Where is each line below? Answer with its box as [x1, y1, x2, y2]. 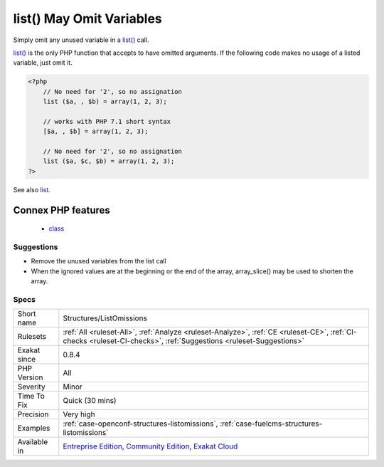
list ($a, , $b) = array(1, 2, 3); [43, 98, 167, 106]
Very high [63, 409, 95, 419]
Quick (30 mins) [63, 396, 117, 406]
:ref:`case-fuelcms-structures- [219, 419, 323, 429]
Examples [17, 424, 50, 434]
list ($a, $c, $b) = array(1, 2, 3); [43, 157, 175, 165]
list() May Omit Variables [13, 11, 163, 26]
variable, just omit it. [13, 58, 73, 67]
